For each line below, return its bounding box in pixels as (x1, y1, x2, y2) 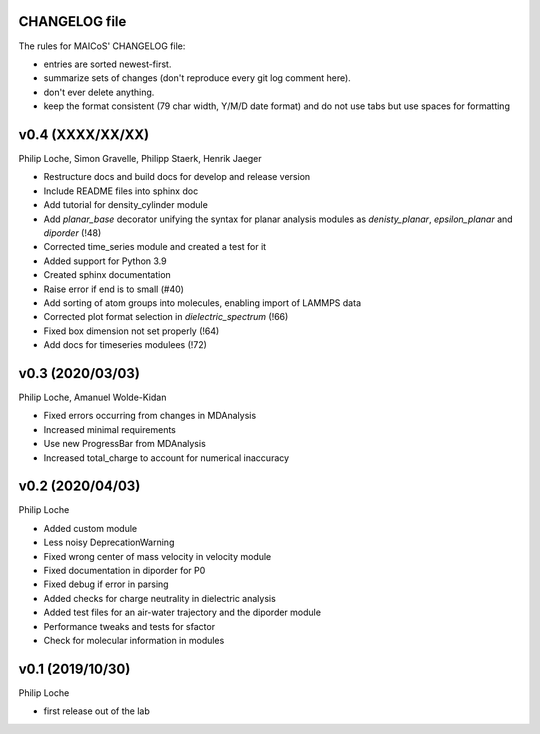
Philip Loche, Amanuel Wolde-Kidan (18, 391, 167, 403)
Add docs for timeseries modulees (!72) (43, 339, 207, 351)
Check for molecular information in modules (43, 634, 225, 646)
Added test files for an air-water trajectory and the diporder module (43, 606, 322, 619)
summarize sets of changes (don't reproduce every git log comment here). (43, 72, 352, 84)
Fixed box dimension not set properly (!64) (43, 325, 220, 337)
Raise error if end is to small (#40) (43, 283, 185, 295)
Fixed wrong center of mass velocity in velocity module (43, 550, 272, 562)
